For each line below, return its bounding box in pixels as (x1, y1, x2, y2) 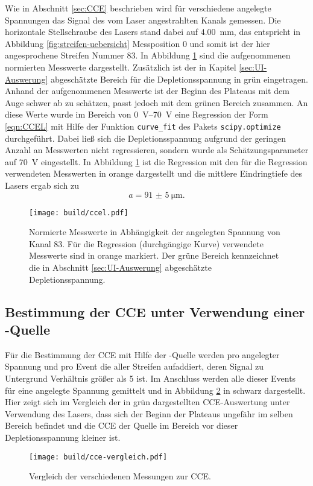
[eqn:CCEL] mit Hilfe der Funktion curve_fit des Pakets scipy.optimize (5, 119, 281, 132)
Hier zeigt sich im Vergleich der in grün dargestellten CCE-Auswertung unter (5, 396, 290, 408)
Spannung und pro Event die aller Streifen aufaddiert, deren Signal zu (5, 360, 264, 373)
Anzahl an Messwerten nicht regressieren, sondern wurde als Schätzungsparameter (5, 144, 309, 156)
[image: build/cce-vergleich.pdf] (29, 452, 168, 461)
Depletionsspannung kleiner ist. (5, 431, 121, 443)
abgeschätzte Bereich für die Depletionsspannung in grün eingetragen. (50, 72, 308, 85)
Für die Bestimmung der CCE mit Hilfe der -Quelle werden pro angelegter (5, 348, 280, 361)
